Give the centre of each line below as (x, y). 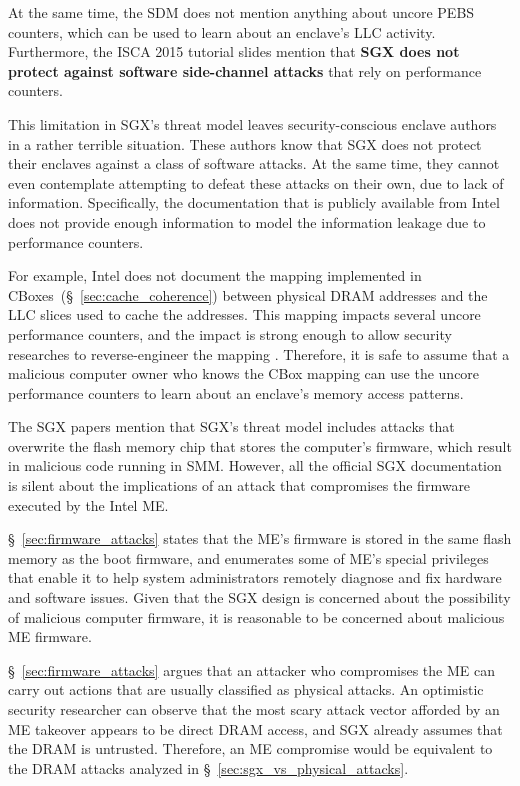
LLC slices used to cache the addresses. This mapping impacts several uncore (244, 314)
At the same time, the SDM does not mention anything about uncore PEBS (241, 12)
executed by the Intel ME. (88, 504)
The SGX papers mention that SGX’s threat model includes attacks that (231, 426)
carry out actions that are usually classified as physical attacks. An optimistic (246, 689)
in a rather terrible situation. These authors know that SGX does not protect (245, 143)
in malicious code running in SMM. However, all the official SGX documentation (255, 465)
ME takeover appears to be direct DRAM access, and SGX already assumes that (255, 728)
